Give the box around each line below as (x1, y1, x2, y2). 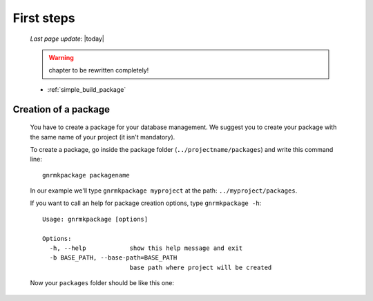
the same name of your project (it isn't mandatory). (30, 133, 175, 141)
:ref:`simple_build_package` (47, 85, 126, 93)
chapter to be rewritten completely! (48, 66, 149, 75)
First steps (12, 10, 75, 26)
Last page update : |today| (30, 35, 105, 43)
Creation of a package (12, 104, 111, 115)
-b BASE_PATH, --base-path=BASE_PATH (49, 254, 178, 262)
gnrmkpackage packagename (42, 171, 131, 179)
